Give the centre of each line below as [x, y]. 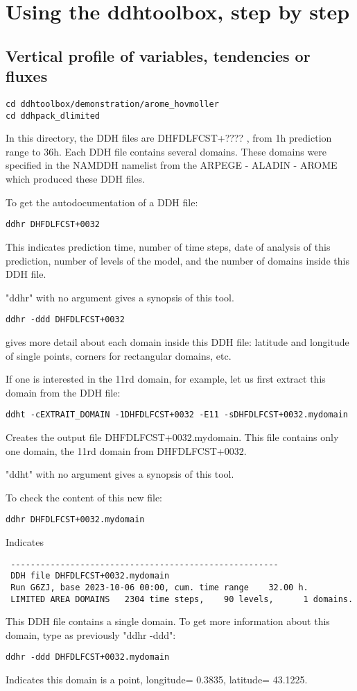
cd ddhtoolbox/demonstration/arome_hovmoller [112, 104]
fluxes [27, 76]
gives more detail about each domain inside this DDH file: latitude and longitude [177, 341]
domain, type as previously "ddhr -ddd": [91, 634]
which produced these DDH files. [75, 179]
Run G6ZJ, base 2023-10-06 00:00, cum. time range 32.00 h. [159, 587]
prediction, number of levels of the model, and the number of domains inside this [177, 260]
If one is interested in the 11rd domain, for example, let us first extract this [166, 379]
